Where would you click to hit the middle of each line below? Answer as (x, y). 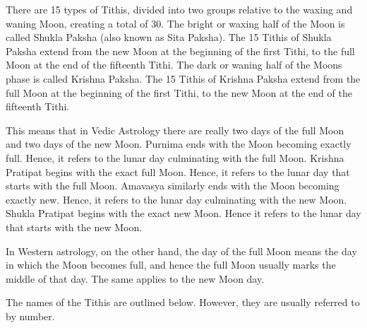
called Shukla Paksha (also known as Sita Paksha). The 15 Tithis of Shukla (169, 37)
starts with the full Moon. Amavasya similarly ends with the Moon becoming (173, 186)
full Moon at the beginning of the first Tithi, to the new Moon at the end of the (179, 92)
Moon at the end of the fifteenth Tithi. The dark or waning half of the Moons (174, 65)
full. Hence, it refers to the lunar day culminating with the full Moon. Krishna (175, 157)
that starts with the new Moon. (74, 227)
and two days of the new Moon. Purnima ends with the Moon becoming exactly (179, 144)
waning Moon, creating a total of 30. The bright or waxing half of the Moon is (175, 23)
